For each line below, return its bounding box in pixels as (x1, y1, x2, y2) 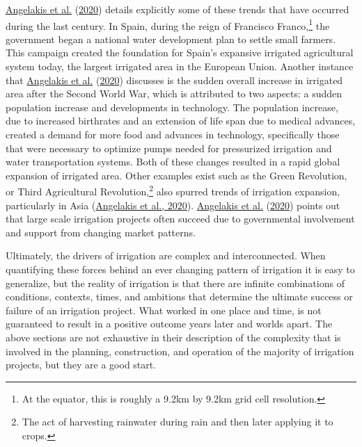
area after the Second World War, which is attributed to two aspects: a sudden (6, 86, 343, 101)
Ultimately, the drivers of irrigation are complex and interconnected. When (6, 248, 326, 263)
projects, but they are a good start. (6, 357, 157, 372)
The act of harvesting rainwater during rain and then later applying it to (22, 414, 333, 429)
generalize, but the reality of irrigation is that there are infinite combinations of (6, 275, 345, 290)
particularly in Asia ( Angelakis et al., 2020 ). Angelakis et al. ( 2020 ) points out (6, 197, 340, 212)
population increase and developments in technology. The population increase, (6, 99, 338, 114)
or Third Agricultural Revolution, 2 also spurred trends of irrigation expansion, (6, 182, 340, 199)
